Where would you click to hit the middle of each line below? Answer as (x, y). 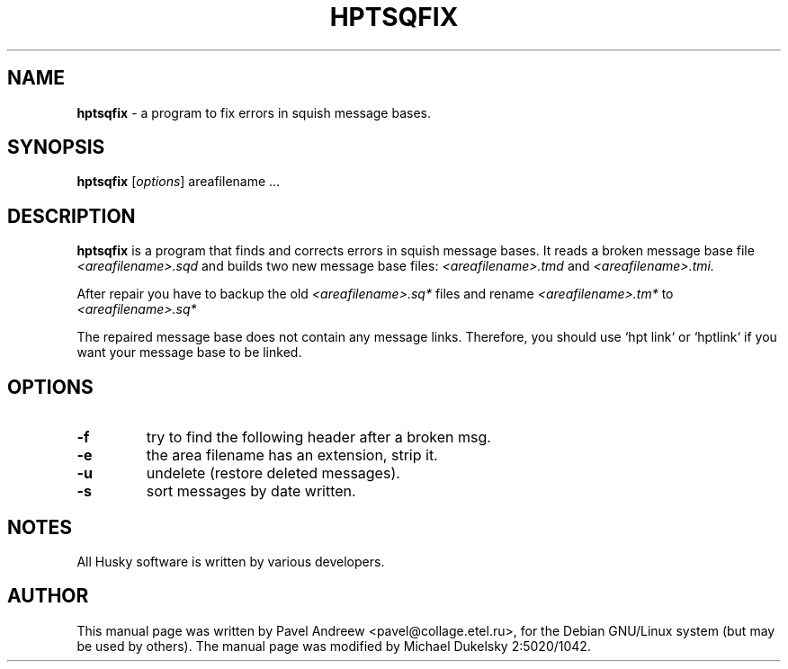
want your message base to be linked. (189, 352)
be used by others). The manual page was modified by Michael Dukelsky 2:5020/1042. (334, 646)
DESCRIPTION (72, 216)
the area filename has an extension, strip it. (292, 455)
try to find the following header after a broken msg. (318, 437)
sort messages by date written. (251, 491)
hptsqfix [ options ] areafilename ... (179, 182)
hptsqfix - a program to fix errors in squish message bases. (254, 112)
